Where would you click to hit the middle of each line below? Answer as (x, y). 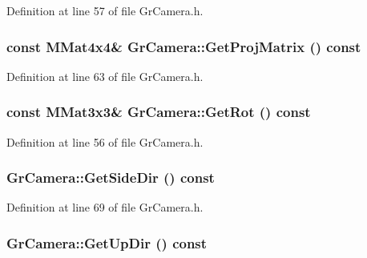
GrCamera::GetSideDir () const (111, 177)
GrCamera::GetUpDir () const (107, 242)
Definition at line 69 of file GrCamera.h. (105, 207)
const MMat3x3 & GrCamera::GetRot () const (159, 112)
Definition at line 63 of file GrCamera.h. (105, 76)
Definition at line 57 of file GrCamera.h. (105, 10)
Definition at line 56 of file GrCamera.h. (105, 141)
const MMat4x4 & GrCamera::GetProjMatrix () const (184, 46)
